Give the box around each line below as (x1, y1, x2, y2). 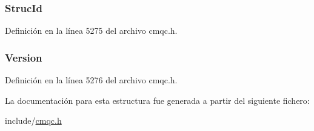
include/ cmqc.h (5, 114, 62, 127)
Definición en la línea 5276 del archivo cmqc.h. (5, 74, 178, 86)
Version (5, 50, 42, 65)
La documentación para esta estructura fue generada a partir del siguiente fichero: (5, 94, 310, 106)
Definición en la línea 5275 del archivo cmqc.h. (5, 24, 178, 37)
